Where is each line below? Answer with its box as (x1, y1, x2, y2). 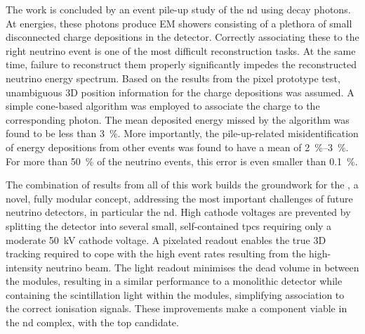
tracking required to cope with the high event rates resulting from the (6, 246, 306, 261)
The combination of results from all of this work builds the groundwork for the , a (6, 177, 359, 192)
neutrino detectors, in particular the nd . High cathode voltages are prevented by (6, 205, 351, 219)
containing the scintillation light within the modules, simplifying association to (6, 287, 345, 302)
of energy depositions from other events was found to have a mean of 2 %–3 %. (6, 139, 349, 154)
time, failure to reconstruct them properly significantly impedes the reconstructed (6, 57, 357, 72)
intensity (6, 259, 43, 274)
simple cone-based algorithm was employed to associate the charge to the (6, 98, 320, 113)
